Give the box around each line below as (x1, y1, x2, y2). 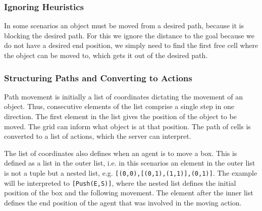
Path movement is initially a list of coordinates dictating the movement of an (4, 91, 243, 101)
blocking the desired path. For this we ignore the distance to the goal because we (4, 30, 255, 40)
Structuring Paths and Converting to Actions (4, 71, 192, 84)
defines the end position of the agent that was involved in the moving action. (4, 197, 242, 207)
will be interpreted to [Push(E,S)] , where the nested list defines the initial (4, 177, 236, 188)
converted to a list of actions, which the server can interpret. (4, 131, 191, 141)
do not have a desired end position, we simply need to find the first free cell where (4, 40, 258, 50)
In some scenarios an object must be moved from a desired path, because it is (4, 20, 244, 31)
